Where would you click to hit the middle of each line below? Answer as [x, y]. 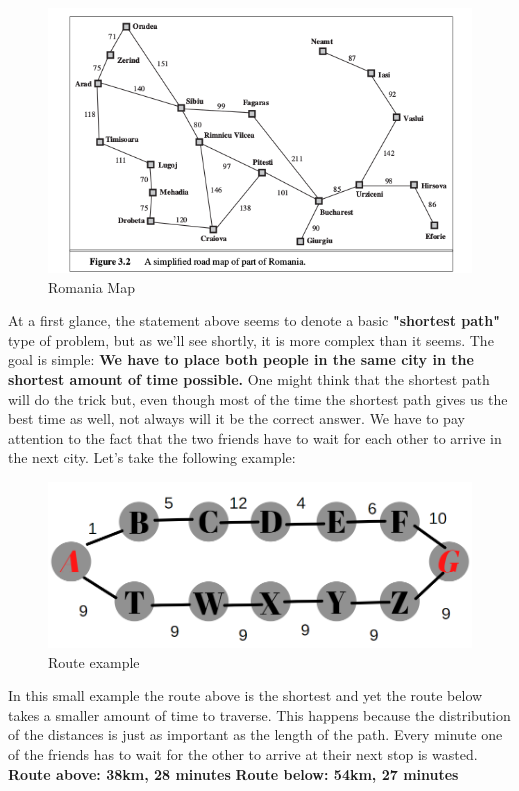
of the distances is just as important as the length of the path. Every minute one [255, 734]
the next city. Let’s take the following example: [152, 457]
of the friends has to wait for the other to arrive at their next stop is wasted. [243, 753]
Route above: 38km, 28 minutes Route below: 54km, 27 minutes [233, 773]
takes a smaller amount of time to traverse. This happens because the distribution [259, 714]
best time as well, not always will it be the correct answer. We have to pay [236, 418]
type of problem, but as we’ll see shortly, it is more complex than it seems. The [251, 339]
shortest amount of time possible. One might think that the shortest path [249, 379]
